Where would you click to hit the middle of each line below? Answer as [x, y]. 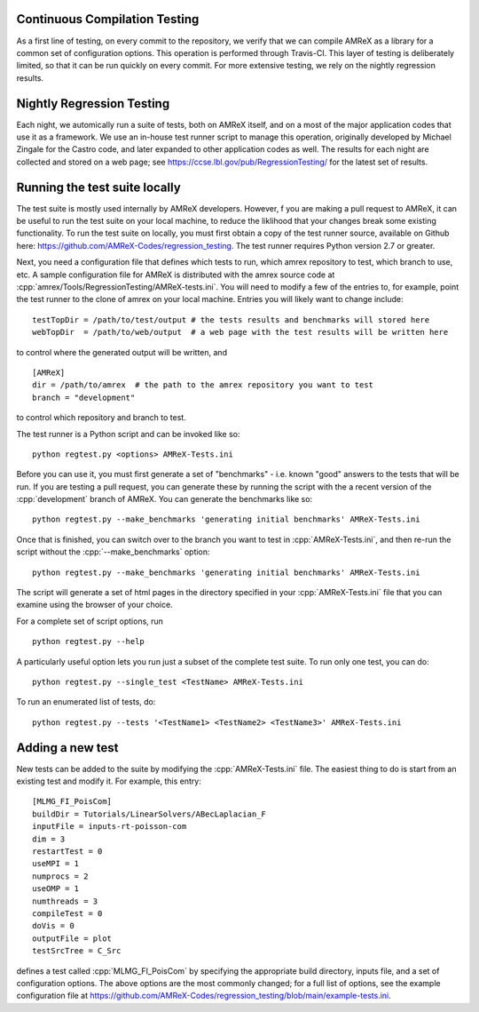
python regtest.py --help [89, 641]
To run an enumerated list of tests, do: [86, 702]
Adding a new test [67, 748]
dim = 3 [49, 839]
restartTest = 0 [67, 852]
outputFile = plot [72, 938]
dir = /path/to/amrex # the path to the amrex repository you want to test [203, 385]
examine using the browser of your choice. [94, 605]
